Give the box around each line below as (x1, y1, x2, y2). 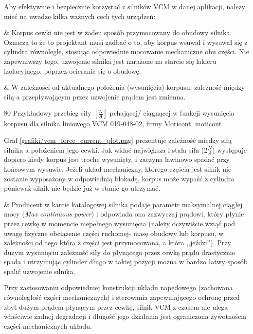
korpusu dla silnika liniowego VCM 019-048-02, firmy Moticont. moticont (4, 118, 222, 129)
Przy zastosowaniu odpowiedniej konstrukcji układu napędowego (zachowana (4, 282, 233, 293)
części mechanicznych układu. (4, 320, 92, 331)
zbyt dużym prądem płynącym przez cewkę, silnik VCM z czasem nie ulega (4, 301, 228, 312)
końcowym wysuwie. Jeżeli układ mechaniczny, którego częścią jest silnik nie (4, 163, 232, 174)
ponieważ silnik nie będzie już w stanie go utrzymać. (4, 183, 161, 193)
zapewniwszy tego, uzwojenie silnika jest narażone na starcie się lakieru (4, 56, 217, 66)
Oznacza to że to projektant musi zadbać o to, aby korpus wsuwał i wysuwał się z (4, 37, 248, 47)
